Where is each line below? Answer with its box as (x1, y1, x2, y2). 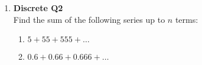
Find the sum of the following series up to (13, 13, 165, 25)
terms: (175, 13, 198, 25)
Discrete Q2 (13, 2, 63, 13)
